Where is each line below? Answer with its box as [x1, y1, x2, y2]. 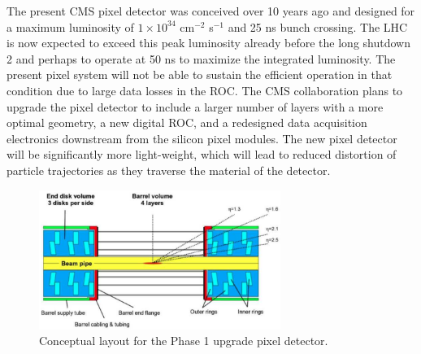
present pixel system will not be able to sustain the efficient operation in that [7, 66, 393, 83]
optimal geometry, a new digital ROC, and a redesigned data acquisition [7, 114, 367, 131]
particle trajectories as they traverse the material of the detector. [7, 161, 331, 178]
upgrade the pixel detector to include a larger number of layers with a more [7, 98, 384, 115]
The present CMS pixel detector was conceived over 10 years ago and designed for [7, 2, 415, 19]
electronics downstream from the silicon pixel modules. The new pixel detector [7, 129, 397, 146]
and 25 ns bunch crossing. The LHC [228, 18, 408, 35]
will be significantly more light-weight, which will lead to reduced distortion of [7, 146, 397, 163]
